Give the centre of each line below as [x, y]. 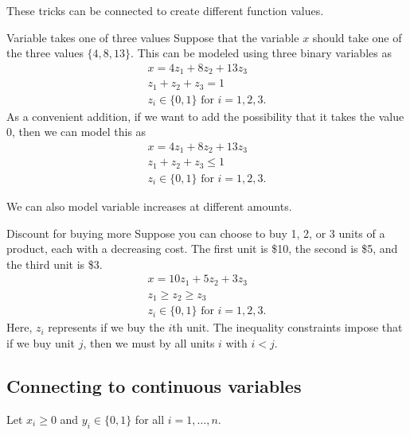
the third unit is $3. [55, 264]
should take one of [357, 37]
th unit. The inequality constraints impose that [287, 327]
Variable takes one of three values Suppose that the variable [153, 37]
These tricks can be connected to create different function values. [165, 10]
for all [150, 419]
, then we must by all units [149, 342]
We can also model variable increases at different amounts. [149, 206]
